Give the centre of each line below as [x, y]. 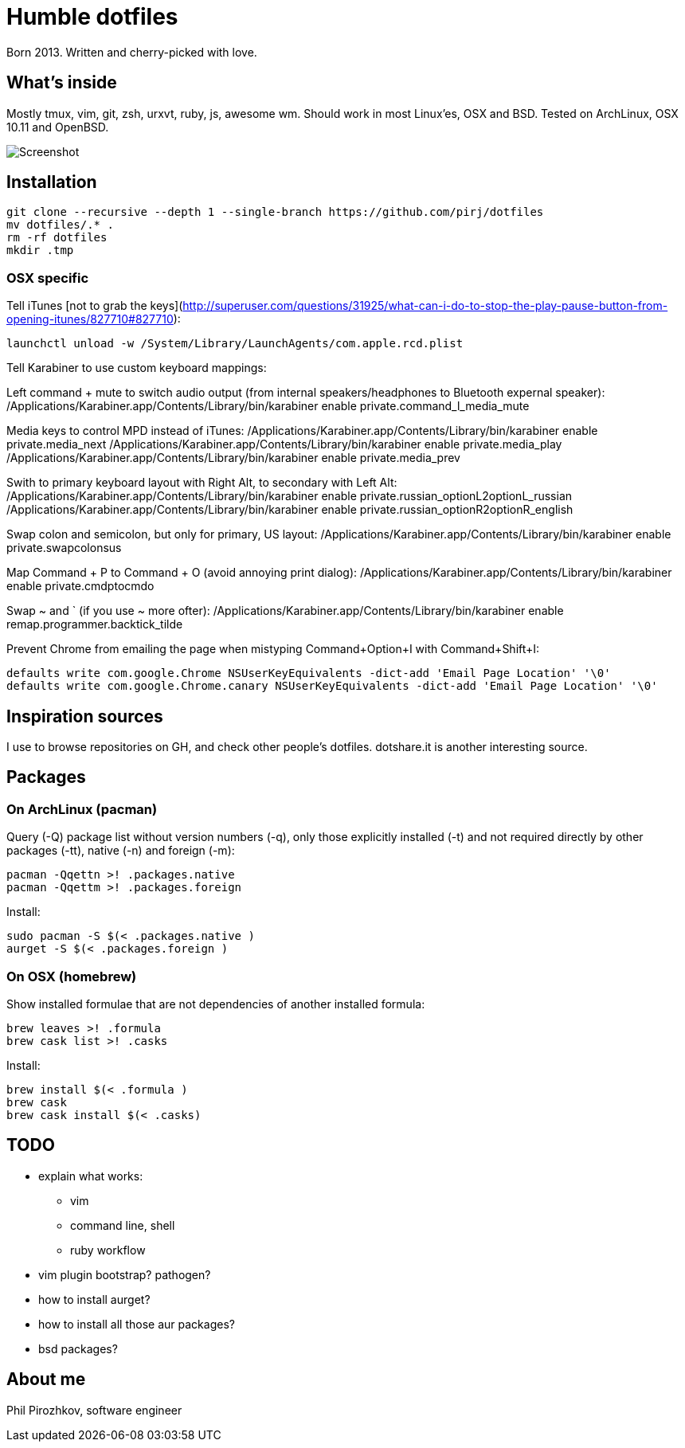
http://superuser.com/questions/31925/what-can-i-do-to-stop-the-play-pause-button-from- [425, 306]
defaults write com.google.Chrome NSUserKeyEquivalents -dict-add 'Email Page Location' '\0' [309, 673]
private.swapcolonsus [64, 548]
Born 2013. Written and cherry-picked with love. [132, 52]
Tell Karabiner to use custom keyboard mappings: [137, 368]
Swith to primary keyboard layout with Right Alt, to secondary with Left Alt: [202, 483]
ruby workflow [108, 1250]
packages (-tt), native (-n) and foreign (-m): [121, 851]
